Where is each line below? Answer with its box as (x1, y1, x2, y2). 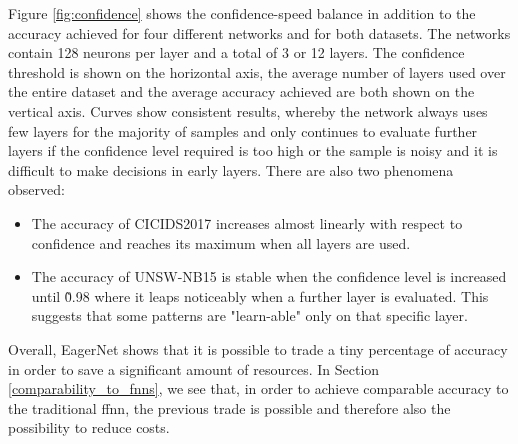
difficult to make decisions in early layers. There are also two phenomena (8, 159, 454, 180)
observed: (8, 179, 65, 200)
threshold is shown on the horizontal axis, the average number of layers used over (8, 61, 506, 82)
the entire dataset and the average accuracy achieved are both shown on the (8, 81, 475, 102)
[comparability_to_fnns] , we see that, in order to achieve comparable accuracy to (8, 378, 509, 399)
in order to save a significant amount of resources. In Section (8, 358, 380, 379)
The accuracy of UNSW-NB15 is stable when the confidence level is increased (31, 266, 507, 287)
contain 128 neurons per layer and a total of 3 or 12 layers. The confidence (8, 42, 465, 63)
